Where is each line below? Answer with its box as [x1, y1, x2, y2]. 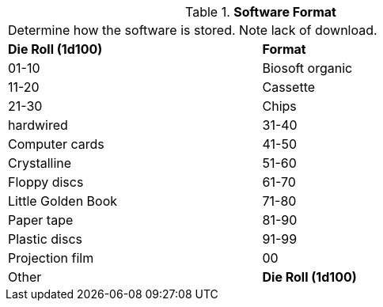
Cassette [262, 79, 316, 95]
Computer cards [8, 136, 104, 152]
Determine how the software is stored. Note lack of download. [8, 22, 377, 38]
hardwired [8, 117, 68, 133]
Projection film [8, 250, 94, 266]
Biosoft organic [262, 60, 353, 76]
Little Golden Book [8, 193, 118, 209]
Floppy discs [8, 174, 84, 190]
